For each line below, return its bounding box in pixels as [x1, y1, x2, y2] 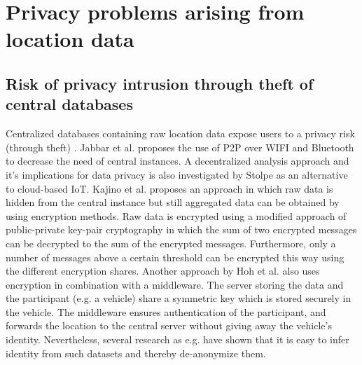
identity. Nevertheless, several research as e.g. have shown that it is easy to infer [6, 332, 349, 347]
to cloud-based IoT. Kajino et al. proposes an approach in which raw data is [6, 181, 333, 195]
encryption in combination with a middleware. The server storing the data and [6, 277, 344, 291]
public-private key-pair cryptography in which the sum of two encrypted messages [6, 222, 357, 237]
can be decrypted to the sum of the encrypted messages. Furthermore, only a [6, 235, 336, 250]
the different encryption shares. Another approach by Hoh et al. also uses [6, 263, 320, 278]
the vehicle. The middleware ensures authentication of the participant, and [6, 304, 326, 319]
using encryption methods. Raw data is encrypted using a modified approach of [6, 208, 347, 223]
